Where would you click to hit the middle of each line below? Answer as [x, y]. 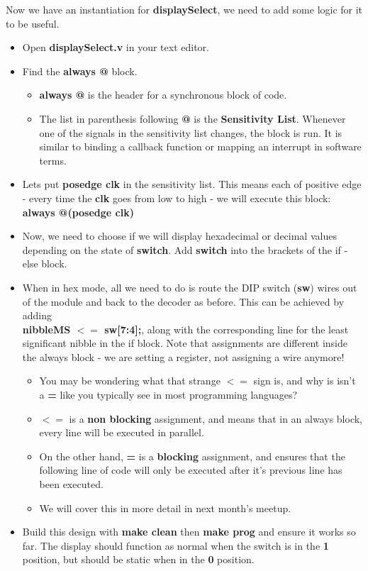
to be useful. [33, 23]
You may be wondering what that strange [130, 381]
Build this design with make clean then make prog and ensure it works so [189, 532]
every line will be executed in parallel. [122, 432]
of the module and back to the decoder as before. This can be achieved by [183, 301]
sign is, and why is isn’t [305, 381]
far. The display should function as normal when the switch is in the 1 [175, 545]
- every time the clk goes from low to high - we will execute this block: [177, 198]
